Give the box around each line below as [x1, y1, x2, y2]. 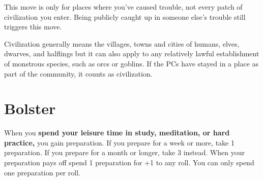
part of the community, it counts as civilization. [4, 68, 153, 79]
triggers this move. [4, 21, 62, 32]
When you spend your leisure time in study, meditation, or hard [4, 127, 230, 138]
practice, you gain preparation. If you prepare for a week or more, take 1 [4, 137, 235, 148]
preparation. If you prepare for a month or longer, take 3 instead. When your [4, 147, 245, 158]
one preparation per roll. [4, 167, 80, 177]
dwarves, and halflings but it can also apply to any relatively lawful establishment [4, 48, 259, 59]
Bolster [4, 98, 56, 119]
